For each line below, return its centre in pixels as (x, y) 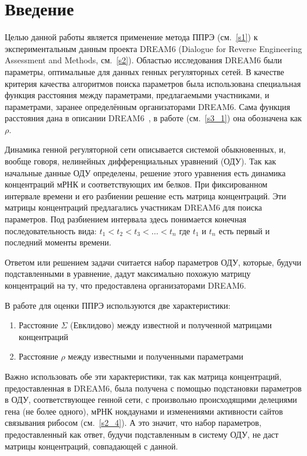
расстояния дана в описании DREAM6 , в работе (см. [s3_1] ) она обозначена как (153, 118)
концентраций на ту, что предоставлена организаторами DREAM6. (125, 285)
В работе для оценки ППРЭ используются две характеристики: (118, 305)
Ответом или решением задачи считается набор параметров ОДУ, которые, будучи (153, 262)
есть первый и (244, 230)
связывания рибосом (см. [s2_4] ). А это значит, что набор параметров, (133, 423)
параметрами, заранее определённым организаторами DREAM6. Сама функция (148, 106)
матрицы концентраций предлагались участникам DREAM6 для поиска (133, 207)
